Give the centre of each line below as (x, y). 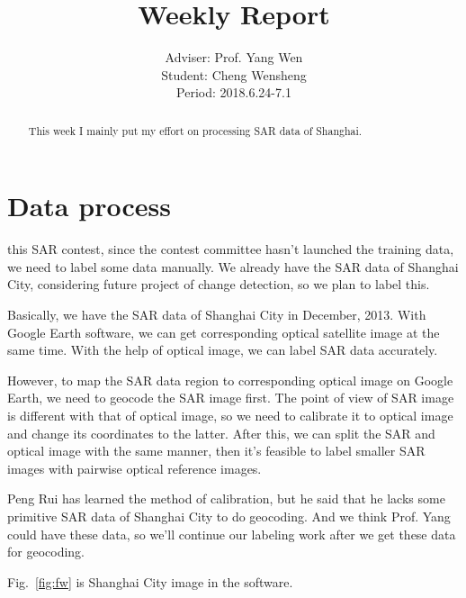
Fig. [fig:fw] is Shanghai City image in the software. (150, 581)
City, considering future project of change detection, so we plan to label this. (219, 284)
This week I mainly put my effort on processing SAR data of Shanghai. (195, 130)
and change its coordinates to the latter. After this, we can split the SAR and (221, 433)
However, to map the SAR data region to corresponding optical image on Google (230, 380)
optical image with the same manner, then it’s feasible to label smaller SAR (216, 451)
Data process (89, 206)
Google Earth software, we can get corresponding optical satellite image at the (224, 332)
